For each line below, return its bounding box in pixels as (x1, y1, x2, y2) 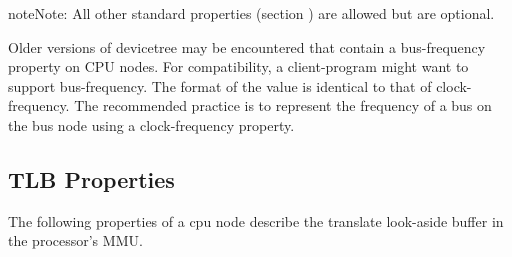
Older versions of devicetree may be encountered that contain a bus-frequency (8, 36, 486, 57)
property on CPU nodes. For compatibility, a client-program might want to (8, 56, 469, 77)
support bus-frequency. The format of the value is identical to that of (8, 75, 432, 96)
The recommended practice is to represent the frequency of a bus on (74, 95, 492, 116)
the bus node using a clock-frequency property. (8, 114, 295, 135)
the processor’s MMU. (8, 230, 143, 251)
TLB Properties (8, 163, 175, 194)
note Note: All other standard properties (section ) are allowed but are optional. (8, 3, 495, 23)
